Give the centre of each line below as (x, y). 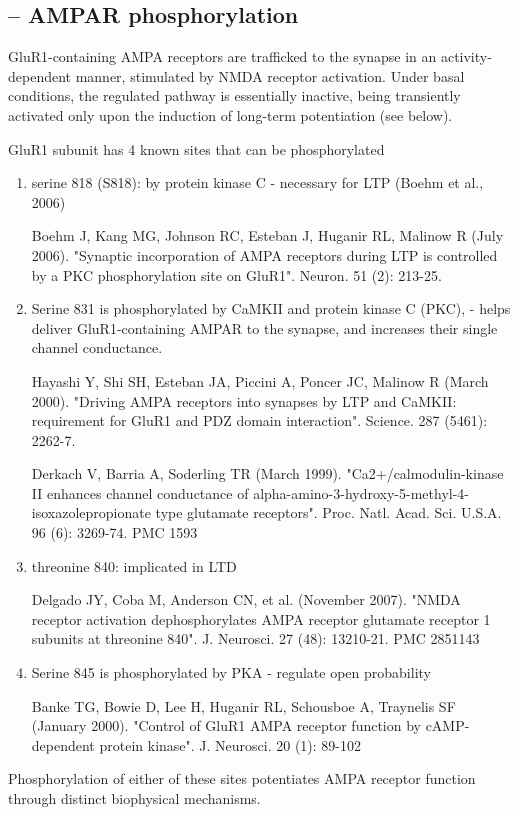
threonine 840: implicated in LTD (134, 565)
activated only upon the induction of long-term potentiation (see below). (230, 114)
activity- (466, 56)
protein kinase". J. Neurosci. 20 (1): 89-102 (230, 744)
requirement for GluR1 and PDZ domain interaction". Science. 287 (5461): (259, 420)
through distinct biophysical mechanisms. (134, 798)
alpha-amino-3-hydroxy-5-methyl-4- (361, 492)
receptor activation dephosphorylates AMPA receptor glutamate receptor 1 (261, 618)
